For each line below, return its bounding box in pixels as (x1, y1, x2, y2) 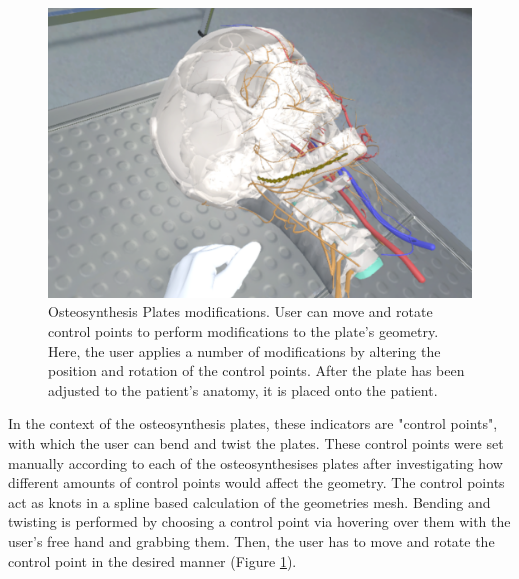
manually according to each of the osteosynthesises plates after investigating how (8, 452, 503, 473)
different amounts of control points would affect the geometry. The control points (8, 472, 505, 493)
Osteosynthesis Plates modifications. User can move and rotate (48, 301, 433, 322)
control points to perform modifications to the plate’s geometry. (48, 321, 439, 342)
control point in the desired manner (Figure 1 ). (8, 550, 297, 571)
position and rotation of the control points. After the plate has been (48, 360, 465, 381)
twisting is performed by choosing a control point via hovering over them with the (8, 511, 511, 532)
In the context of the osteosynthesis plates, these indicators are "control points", (8, 413, 498, 434)
